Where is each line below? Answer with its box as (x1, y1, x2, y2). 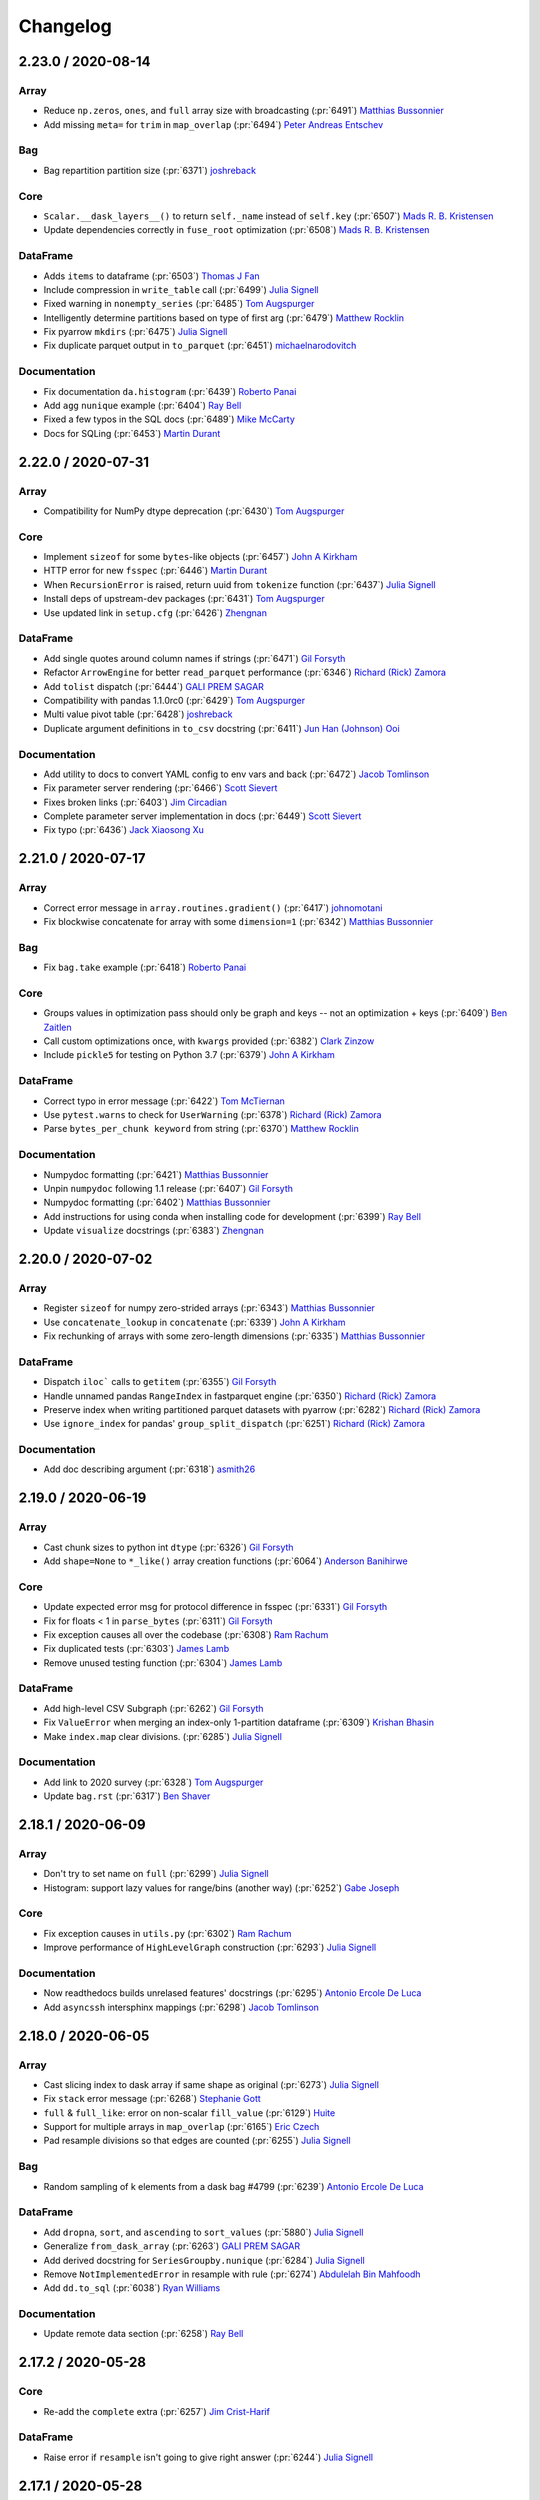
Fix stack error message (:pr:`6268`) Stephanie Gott (43, 2093, 262, 2105)
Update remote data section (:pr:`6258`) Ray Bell (43, 2328, 244, 2340)
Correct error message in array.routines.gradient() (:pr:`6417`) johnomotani (43, 901, 383, 914)
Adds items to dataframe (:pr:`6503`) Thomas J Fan (43, 270, 260, 282)
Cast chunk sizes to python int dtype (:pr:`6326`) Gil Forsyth (43, 1541, 294, 1553)
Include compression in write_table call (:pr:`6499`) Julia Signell (43, 283, 319, 295)
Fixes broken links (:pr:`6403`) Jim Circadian (43, 796, 227, 808)
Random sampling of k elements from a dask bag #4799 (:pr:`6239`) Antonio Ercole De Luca (43, 2180, 424, 2192)
